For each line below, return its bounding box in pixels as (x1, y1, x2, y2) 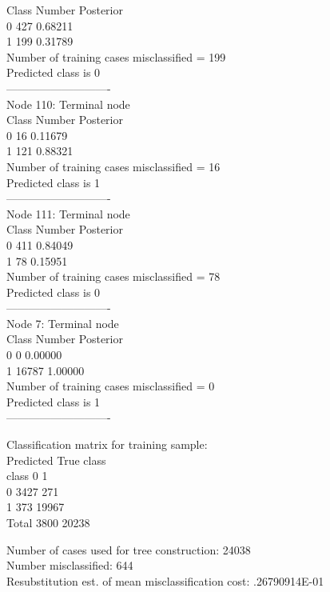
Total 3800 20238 (6, 514, 90, 530)
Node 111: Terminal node (6, 205, 130, 222)
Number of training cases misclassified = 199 (6, 48, 226, 65)
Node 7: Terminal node (6, 314, 119, 331)
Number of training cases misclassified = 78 (6, 268, 221, 285)
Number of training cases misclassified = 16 (6, 158, 221, 174)
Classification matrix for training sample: (6, 436, 208, 453)
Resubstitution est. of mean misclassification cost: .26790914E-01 (6, 572, 324, 589)
